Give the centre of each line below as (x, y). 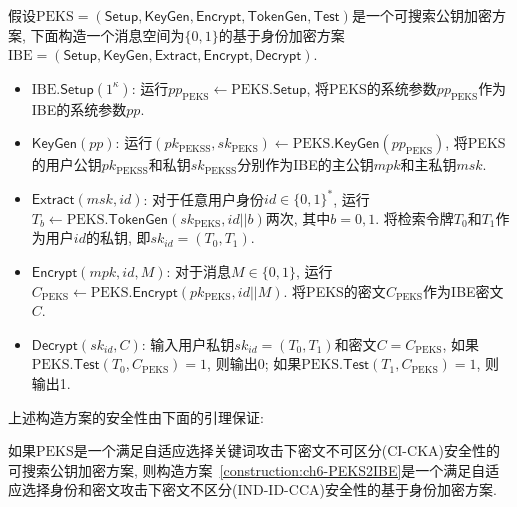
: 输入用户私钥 (188, 343)
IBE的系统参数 (79, 108)
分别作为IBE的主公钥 (305, 164)
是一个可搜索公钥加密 (421, 15)
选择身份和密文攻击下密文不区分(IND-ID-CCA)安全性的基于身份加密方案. (259, 489)
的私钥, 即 (118, 237)
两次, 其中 (298, 217)
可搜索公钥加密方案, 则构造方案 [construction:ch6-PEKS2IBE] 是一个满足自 (247, 469)
